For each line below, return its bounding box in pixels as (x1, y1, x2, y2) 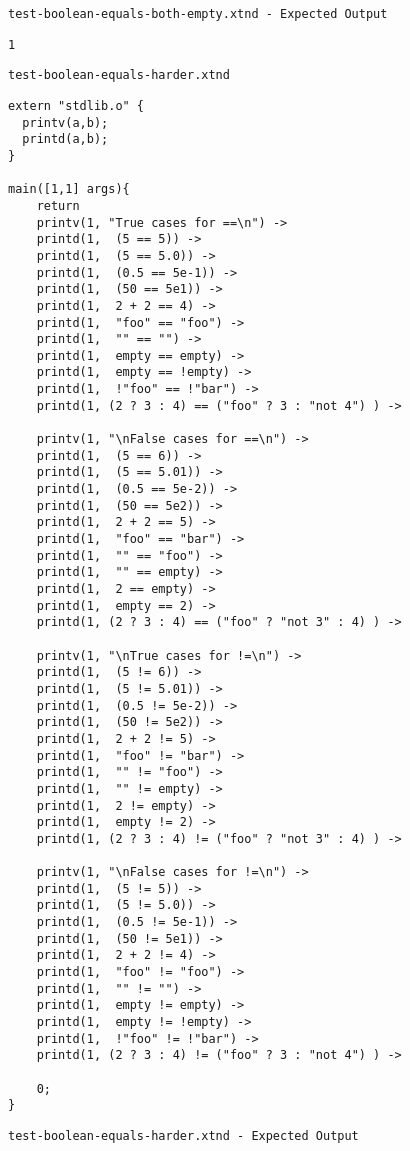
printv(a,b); (22, 115, 109, 130)
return (36, 198, 80, 213)
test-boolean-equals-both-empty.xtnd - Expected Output (8, 7, 388, 21)
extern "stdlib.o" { (8, 98, 145, 113)
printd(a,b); (22, 132, 109, 147)
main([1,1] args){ (8, 182, 130, 197)
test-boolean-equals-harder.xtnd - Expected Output (8, 1129, 359, 1143)
